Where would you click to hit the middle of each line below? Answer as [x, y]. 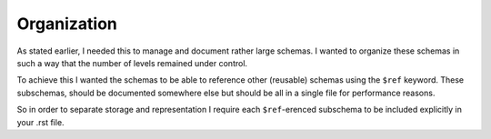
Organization [67, 24]
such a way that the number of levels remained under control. [132, 63]
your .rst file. [40, 122]
